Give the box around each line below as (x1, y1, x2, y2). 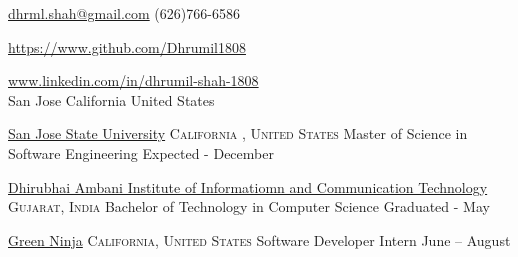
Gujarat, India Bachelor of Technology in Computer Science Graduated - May (8, 196, 490, 217)
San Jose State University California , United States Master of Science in (8, 123, 468, 144)
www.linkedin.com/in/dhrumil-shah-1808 (8, 70, 259, 91)
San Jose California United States (8, 89, 215, 110)
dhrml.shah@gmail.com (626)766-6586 (8, 3, 240, 23)
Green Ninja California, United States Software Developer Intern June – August (8, 229, 511, 250)
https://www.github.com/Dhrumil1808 (8, 36, 246, 57)
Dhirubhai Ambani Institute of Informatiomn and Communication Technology (8, 176, 488, 197)
